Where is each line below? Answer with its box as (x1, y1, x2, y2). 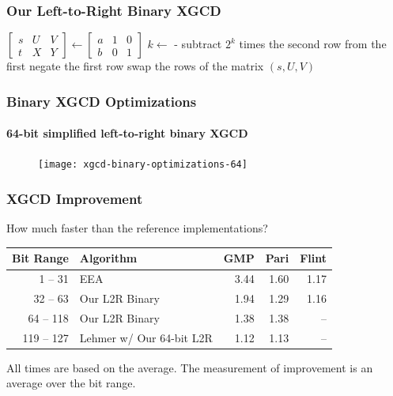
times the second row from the (239, 36, 387, 52)
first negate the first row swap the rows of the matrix (6, 58, 264, 74)
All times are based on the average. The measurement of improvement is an (6, 359, 373, 375)
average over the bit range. (6, 375, 136, 391)
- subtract (174, 36, 222, 52)
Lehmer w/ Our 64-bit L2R (79, 329, 213, 345)
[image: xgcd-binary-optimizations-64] (38, 159, 248, 171)
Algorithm (79, 250, 138, 266)
